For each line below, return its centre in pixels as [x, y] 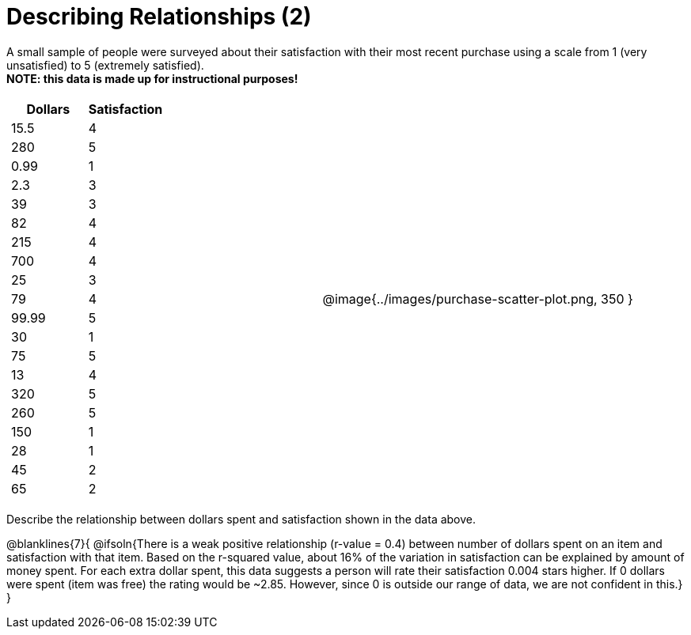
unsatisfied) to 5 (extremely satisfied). [105, 65]
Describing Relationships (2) [159, 17]
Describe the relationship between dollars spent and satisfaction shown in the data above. [241, 519]
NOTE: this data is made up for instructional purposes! [152, 78]
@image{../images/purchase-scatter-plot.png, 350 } [478, 299]
